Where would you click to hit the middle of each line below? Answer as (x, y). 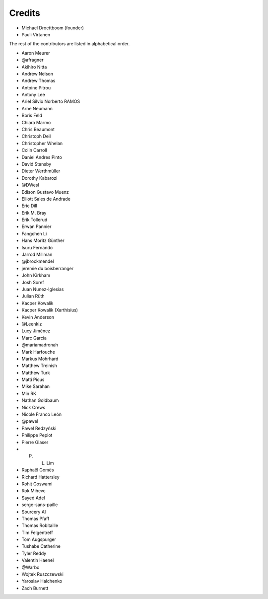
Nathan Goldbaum (40, 400)
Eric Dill (29, 206)
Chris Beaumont (38, 130)
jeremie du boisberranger (48, 268)
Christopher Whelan (42, 143)
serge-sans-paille (40, 505)
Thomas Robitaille (40, 525)
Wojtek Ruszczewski (43, 574)
